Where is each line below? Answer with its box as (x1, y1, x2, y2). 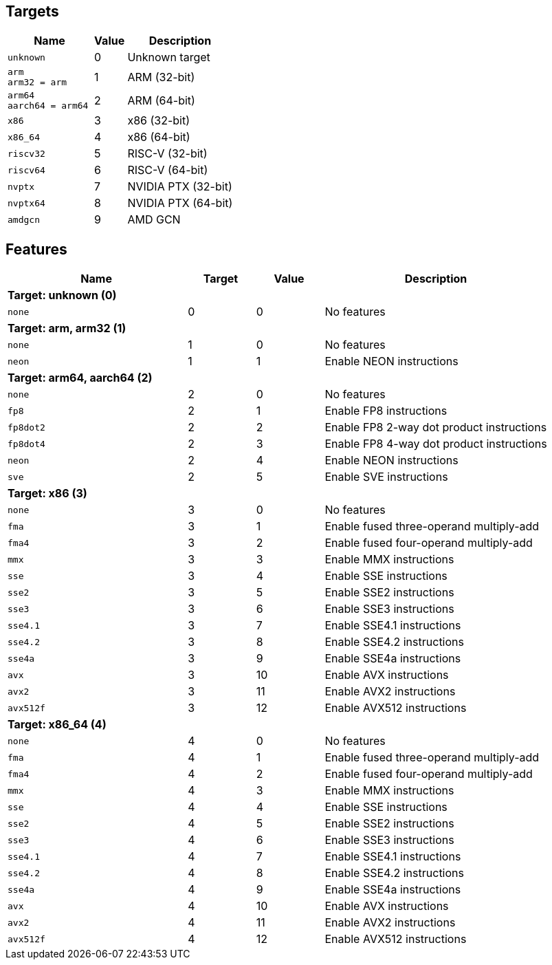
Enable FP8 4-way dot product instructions (324, 437, 547, 451)
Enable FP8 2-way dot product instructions (324, 420, 547, 435)
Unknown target (127, 50, 210, 65)
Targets (5, 3, 59, 20)
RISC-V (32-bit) (127, 147, 208, 161)
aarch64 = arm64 (8, 100, 89, 111)
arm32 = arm (8, 77, 67, 88)
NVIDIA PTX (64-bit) (127, 196, 233, 210)
